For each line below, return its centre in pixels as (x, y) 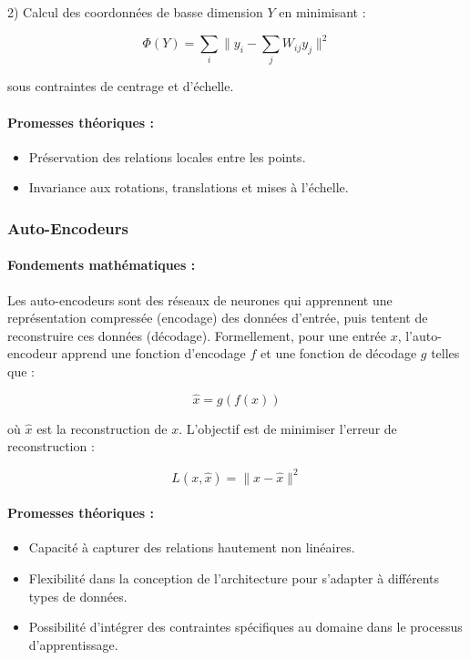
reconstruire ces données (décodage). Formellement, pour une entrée (197, 335)
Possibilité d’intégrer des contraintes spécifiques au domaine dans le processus (245, 627)
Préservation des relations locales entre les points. (167, 156)
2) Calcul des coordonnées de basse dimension (135, 12)
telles (445, 353)
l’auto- (424, 335)
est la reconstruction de (102, 428)
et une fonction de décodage (339, 353)
